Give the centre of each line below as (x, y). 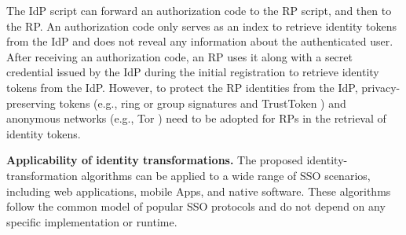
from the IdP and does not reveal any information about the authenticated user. (200, 41)
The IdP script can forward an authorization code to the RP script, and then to (199, 10)
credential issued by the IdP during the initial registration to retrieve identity (193, 72)
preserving (31, 103)
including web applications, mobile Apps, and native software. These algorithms (199, 191)
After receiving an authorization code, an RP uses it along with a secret (179, 56)
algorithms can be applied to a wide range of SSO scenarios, (226, 175)
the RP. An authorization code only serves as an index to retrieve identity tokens (202, 26)
